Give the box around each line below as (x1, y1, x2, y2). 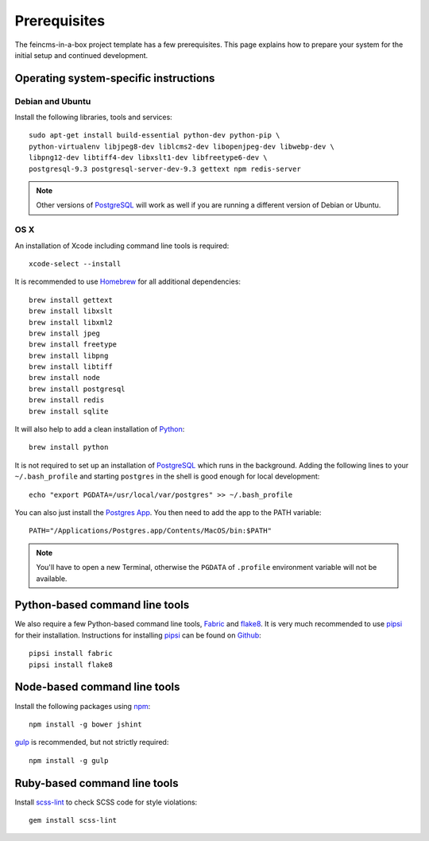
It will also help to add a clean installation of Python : (14, 424, 185, 434)
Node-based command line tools (14, 680, 180, 694)
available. (36, 573, 68, 583)
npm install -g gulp (29, 756, 109, 765)
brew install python (29, 443, 109, 452)
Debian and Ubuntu (14, 95, 91, 107)
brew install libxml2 (29, 318, 113, 327)
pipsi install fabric (29, 649, 113, 658)
